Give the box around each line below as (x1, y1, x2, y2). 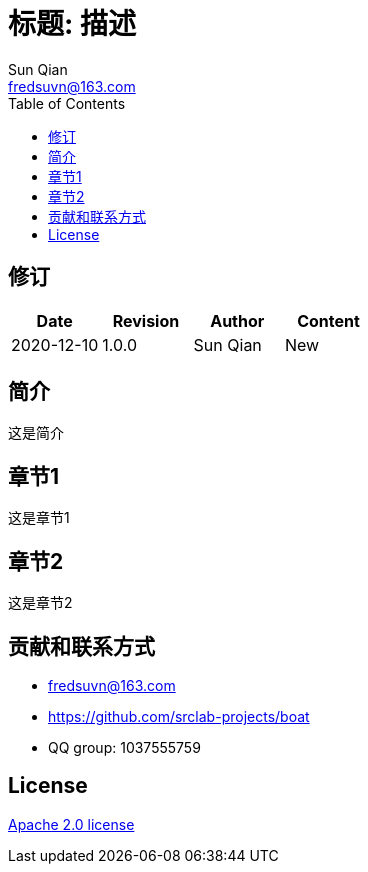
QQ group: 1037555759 (48, 738, 201, 756)
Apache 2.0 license (8, 815, 135, 833)
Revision (112, 310, 180, 331)
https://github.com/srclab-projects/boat (48, 707, 310, 725)
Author (210, 310, 265, 331)
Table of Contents (8, 94, 126, 112)
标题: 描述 (8, 7, 136, 41)
